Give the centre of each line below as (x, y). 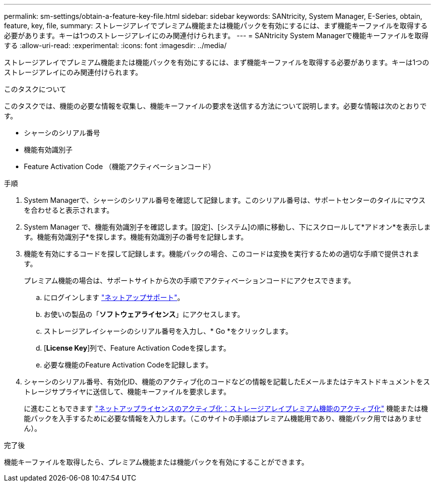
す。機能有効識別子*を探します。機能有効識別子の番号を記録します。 (136, 237)
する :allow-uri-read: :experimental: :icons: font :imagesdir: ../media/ (115, 45)
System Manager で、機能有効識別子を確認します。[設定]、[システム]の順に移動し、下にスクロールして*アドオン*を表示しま (227, 227)
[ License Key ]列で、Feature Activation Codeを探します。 (137, 348)
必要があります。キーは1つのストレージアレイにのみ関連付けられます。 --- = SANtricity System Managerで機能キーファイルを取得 (216, 35)
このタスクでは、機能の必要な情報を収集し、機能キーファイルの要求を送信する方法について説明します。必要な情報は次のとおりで (216, 106)
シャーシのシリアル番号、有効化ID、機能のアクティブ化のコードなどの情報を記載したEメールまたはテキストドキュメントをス (227, 382)
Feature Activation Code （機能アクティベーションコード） (120, 166)
